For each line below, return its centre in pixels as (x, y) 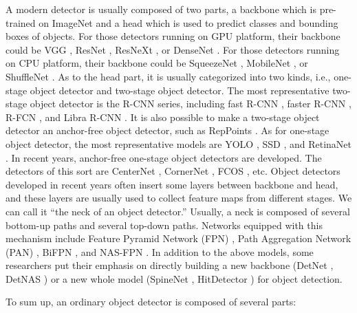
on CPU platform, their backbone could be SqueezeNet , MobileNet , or (157, 63)
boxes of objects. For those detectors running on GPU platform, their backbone (173, 36)
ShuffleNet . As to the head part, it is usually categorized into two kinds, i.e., (168, 76)
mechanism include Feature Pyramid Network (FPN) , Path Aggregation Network (178, 238)
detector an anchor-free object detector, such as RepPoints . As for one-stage (167, 130)
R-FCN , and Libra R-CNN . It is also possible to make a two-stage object (163, 117)
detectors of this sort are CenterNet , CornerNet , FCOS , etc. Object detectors (173, 171)
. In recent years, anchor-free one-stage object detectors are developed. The (164, 157)
